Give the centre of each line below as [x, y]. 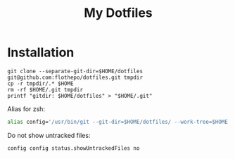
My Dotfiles [118, 13]
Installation [41, 52]
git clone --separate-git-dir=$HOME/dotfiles [75, 71]
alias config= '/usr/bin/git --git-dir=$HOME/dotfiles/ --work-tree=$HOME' [119, 122]
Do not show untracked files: [49, 135]
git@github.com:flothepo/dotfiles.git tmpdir [75, 77]
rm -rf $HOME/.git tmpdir [45, 89]
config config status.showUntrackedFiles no [74, 148]
